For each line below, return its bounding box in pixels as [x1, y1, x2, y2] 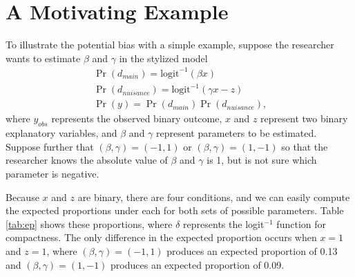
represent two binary [260, 111, 348, 126]
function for [276, 216, 326, 231]
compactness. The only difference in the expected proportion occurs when [6, 230, 317, 245]
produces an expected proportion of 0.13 [166, 243, 338, 258]
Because [6, 189, 39, 204]
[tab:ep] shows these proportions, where [6, 216, 173, 231]
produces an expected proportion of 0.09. [111, 257, 285, 271]
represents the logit [183, 216, 265, 231]
